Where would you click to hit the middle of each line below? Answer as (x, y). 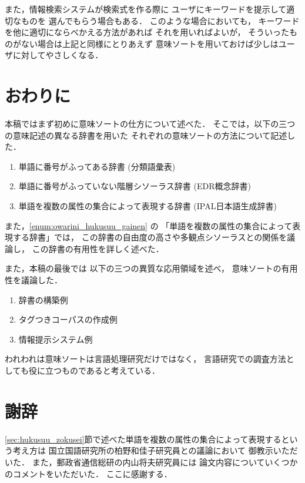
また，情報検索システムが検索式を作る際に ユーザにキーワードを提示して (146, 9)
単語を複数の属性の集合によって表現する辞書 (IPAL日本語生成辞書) (148, 206)
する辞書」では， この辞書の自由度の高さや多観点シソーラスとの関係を (150, 237)
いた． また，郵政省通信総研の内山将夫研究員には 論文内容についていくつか (151, 462)
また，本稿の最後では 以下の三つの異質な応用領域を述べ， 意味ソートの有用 (151, 268)
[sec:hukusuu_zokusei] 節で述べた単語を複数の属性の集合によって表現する (143, 439)
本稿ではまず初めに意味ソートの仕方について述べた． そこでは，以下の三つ (150, 124)
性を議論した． (33, 280)
